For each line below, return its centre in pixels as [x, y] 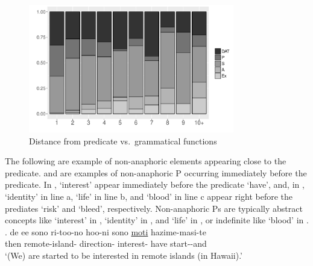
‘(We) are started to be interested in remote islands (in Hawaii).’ [124, 255]
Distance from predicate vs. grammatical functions [123, 141]
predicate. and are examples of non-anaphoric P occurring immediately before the [156, 172]
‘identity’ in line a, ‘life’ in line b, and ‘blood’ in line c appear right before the [149, 196]
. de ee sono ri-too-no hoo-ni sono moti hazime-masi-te [106, 231]
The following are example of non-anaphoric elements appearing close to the [146, 161]
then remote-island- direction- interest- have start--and [106, 243]
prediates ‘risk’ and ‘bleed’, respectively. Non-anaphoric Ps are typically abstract [154, 208]
